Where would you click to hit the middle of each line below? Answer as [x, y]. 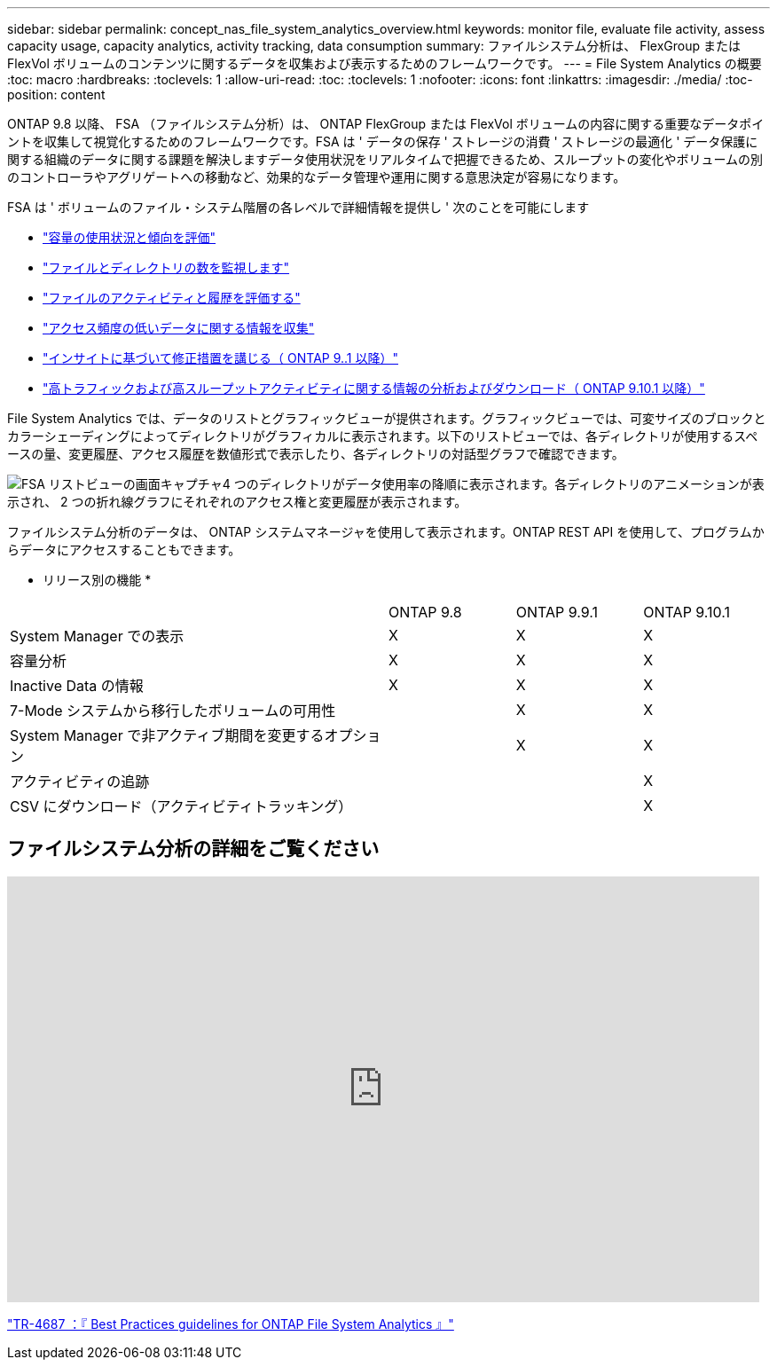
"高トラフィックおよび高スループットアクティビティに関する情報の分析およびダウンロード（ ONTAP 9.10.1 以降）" [374, 388]
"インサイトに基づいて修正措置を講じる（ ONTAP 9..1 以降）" [221, 358]
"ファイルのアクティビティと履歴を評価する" [172, 298]
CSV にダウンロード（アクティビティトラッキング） [181, 806]
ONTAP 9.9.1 [557, 612]
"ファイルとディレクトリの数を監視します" [166, 267]
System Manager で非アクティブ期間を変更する [167, 735]
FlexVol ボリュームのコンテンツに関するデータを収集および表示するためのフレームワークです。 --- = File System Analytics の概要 [385, 63]
